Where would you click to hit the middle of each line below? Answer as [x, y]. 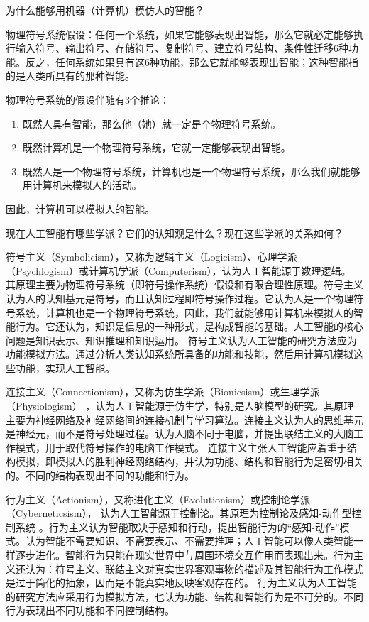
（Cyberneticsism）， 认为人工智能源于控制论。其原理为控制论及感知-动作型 [179, 513]
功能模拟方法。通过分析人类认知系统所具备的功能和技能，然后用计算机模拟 [180, 354]
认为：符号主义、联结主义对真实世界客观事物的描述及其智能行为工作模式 [194, 568]
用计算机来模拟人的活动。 [82, 185]
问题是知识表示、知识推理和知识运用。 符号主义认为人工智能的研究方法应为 [181, 340]
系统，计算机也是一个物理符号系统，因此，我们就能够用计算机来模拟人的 [184, 312]
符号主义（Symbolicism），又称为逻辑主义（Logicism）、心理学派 [152, 257]
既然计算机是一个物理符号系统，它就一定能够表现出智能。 [156, 147]
